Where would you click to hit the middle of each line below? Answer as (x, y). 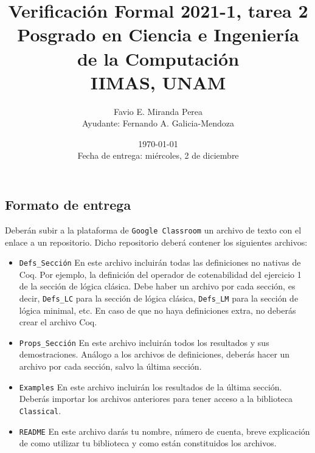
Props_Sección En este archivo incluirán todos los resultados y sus (144, 342)
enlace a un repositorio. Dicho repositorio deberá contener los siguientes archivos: (156, 242)
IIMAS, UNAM (158, 82)
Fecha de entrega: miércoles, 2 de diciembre (158, 155)
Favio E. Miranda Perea (158, 111)
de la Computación (158, 58)
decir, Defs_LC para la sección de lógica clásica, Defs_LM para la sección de (159, 298)
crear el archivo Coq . (58, 322)
